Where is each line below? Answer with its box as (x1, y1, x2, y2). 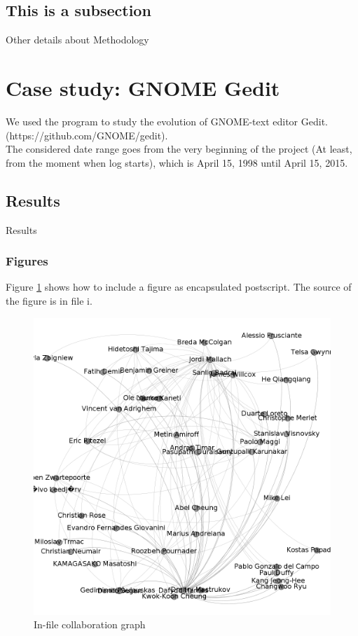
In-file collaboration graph (34, 617, 146, 632)
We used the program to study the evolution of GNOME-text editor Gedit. (6, 113, 328, 128)
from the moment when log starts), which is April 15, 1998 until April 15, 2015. (6, 155, 348, 170)
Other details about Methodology (6, 32, 149, 47)
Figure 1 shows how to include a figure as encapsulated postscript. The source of (6, 279, 352, 294)
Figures (6, 252, 48, 270)
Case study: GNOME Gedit (6, 73, 280, 102)
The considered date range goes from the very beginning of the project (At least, (6, 141, 352, 156)
